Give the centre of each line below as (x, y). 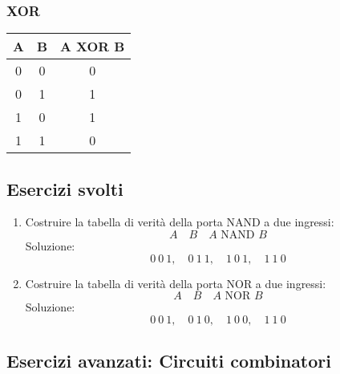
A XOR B (93, 47)
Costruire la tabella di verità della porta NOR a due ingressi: (176, 283)
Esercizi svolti (65, 188)
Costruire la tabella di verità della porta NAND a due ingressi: (180, 222)
